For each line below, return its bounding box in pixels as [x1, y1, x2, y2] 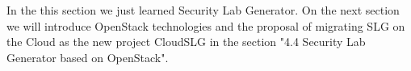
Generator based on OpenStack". [6, 48, 169, 65]
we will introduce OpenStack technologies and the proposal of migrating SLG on [6, 17, 405, 34]
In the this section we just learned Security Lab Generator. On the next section [6, 2, 400, 18]
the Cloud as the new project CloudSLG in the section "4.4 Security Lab [6, 33, 366, 50]
